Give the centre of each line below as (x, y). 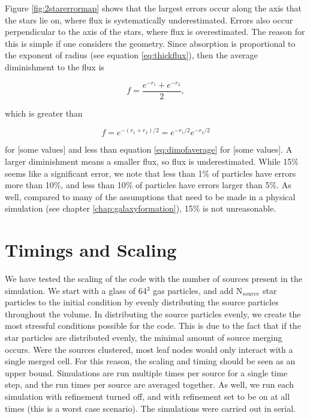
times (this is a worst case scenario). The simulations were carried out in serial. (151, 408)
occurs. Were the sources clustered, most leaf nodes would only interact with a (149, 349)
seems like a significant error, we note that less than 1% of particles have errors (151, 173)
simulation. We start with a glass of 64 (76, 290)
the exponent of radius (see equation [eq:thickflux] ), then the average (131, 55)
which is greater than (44, 113)
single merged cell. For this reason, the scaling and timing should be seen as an (150, 361)
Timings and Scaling (91, 250)
